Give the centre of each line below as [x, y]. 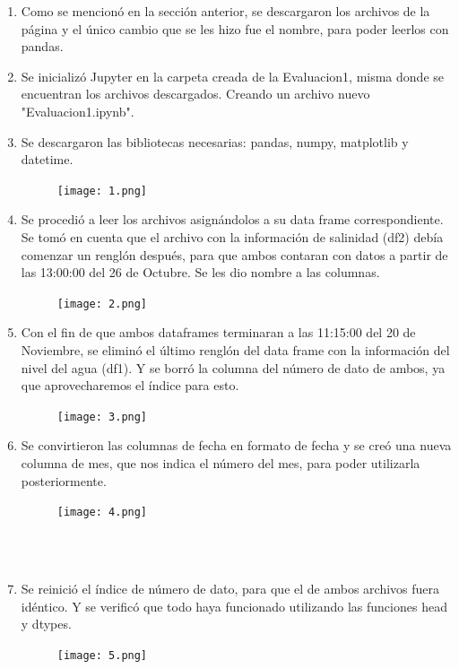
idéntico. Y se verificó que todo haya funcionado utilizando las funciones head [234, 606]
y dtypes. [46, 624]
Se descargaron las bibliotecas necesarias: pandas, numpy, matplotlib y [215, 141]
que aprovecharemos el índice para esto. [130, 385]
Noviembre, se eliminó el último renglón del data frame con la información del [235, 350]
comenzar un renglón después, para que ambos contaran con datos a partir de [234, 254]
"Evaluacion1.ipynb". [78, 111]
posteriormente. [64, 480]
